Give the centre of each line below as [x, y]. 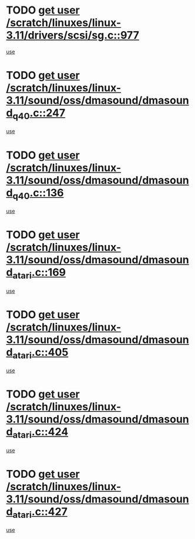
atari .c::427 [40, 512]
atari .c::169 [39, 273]
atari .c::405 [41, 353]
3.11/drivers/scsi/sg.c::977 [73, 35]
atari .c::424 [41, 433]
